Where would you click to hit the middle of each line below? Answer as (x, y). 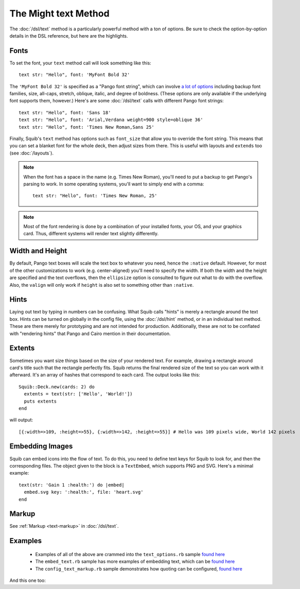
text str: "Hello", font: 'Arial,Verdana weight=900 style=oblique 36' (111, 120)
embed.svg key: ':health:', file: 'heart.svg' (84, 492)
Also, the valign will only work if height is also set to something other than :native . (102, 285)
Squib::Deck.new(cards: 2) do (57, 387)
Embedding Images (41, 446)
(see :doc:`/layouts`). (32, 153)
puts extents (40, 401)
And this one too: (28, 581)
